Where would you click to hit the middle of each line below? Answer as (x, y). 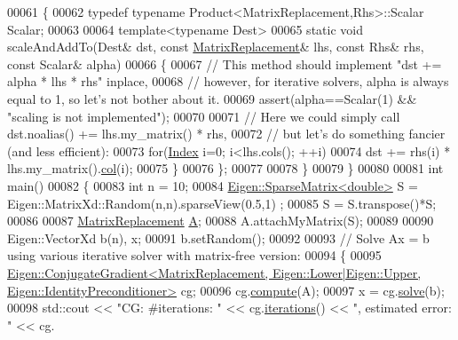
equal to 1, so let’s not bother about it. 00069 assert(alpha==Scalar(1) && (212, 98)
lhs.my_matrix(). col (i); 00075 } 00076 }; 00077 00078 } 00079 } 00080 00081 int (225, 168)
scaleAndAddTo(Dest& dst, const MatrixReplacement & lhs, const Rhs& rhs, (216, 47)
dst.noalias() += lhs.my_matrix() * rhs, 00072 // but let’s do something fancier (226, 134)
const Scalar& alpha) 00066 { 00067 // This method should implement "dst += (225, 63)
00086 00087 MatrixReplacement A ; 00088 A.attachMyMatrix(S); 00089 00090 (221, 221)
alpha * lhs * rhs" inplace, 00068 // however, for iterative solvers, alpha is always (228, 81)
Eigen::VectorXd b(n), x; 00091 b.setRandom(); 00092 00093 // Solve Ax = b (218, 237)
